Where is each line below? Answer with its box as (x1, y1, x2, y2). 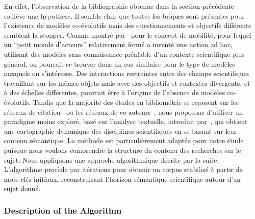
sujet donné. (4, 183, 41, 194)
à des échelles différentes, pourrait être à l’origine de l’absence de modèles (4, 87, 225, 97)
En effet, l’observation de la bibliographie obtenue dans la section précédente (4, 1, 234, 11)
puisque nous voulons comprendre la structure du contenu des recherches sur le (4, 145, 241, 155)
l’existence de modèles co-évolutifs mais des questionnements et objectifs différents (4, 20, 251, 30)
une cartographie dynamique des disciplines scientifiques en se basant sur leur (4, 125, 237, 136)
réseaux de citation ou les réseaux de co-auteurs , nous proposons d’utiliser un (4, 106, 243, 117)
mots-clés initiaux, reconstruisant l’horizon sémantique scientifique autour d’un (4, 173, 241, 184)
